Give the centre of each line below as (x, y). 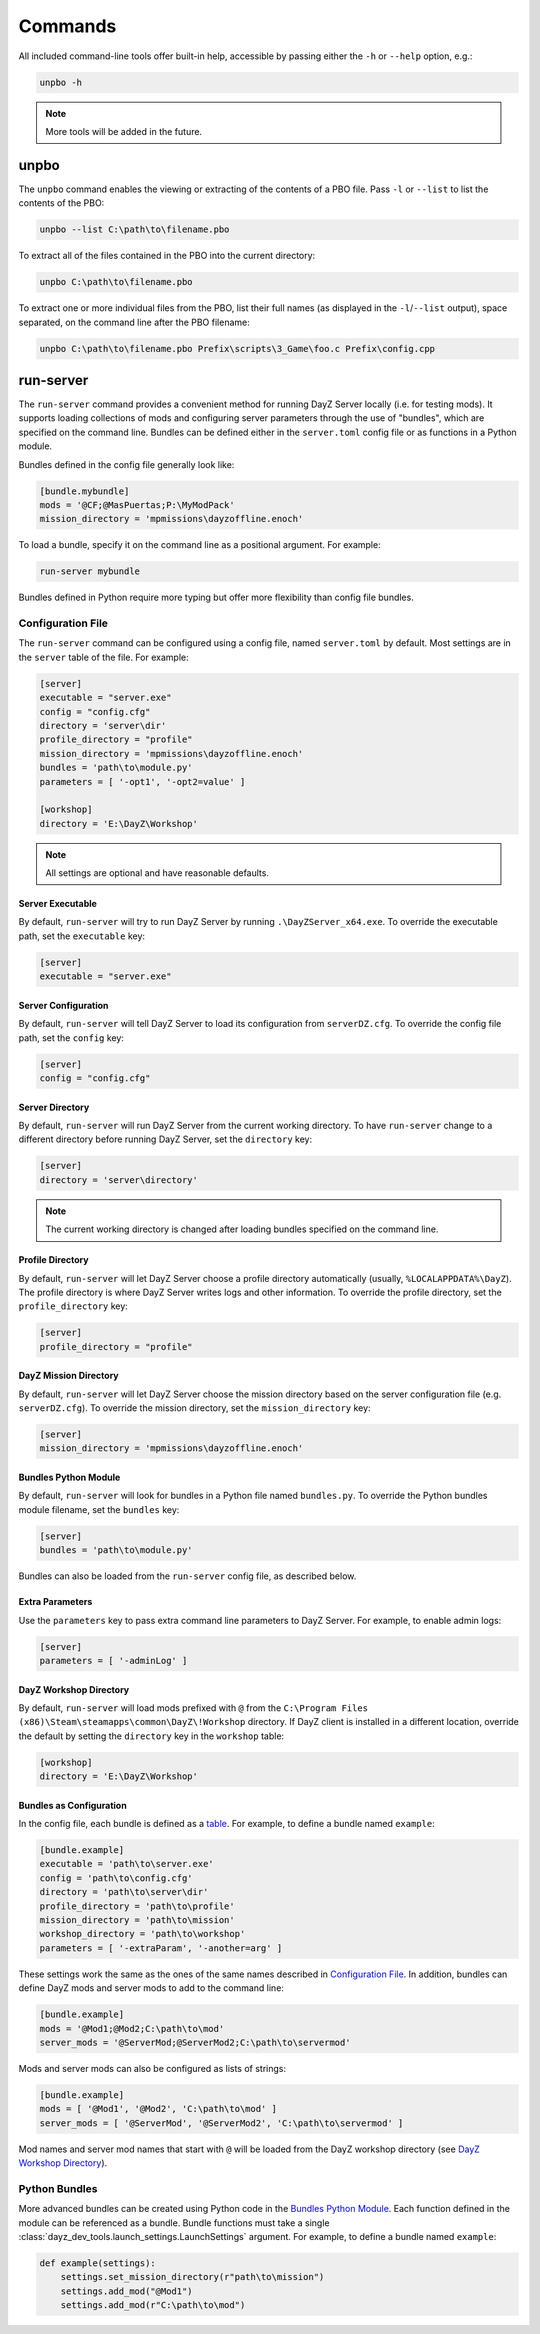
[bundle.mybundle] (84, 491)
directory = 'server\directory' (119, 1179)
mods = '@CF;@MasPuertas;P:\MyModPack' (137, 504)
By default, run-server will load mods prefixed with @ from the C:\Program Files (193, 1707)
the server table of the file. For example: (103, 657)
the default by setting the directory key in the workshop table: (151, 1736)
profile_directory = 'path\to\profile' (137, 1906)
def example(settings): (98, 2263)
